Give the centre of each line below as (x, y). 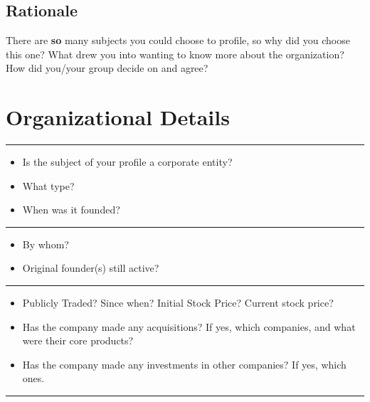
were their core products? (78, 340)
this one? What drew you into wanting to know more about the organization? (175, 54)
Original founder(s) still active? (91, 268)
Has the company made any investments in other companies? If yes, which (184, 364)
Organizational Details (118, 117)
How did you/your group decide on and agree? (107, 68)
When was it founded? (71, 210)
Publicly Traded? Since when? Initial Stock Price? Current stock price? (178, 303)
